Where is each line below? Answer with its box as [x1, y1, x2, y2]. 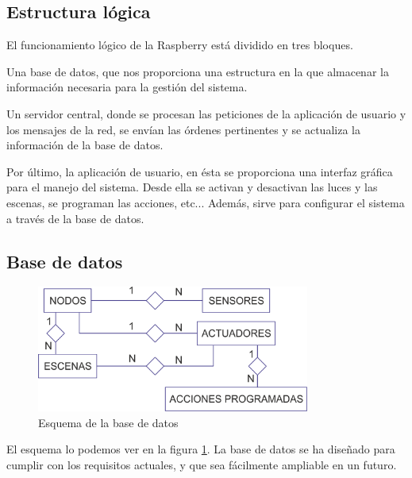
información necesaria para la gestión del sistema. [6, 79, 248, 95]
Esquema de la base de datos [38, 414, 179, 430]
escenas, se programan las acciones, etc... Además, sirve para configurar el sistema [6, 194, 405, 210]
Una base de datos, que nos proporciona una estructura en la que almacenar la [6, 63, 389, 79]
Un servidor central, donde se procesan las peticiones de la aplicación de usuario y [6, 105, 406, 121]
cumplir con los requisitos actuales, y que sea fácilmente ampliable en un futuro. [6, 456, 397, 472]
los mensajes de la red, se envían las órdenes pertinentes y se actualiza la [6, 121, 360, 137]
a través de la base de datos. [6, 210, 144, 226]
